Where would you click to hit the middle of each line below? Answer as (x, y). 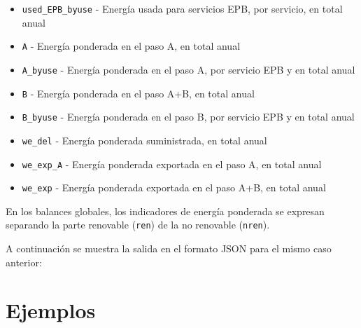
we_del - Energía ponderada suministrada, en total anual (144, 140)
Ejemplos (51, 310)
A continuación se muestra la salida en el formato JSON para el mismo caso (169, 248)
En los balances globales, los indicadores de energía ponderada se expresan (165, 211)
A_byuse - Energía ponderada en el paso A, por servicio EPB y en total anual (189, 69)
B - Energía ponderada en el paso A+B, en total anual (138, 93)
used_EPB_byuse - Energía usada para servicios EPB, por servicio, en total (182, 8)
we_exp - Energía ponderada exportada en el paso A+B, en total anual (174, 187)
